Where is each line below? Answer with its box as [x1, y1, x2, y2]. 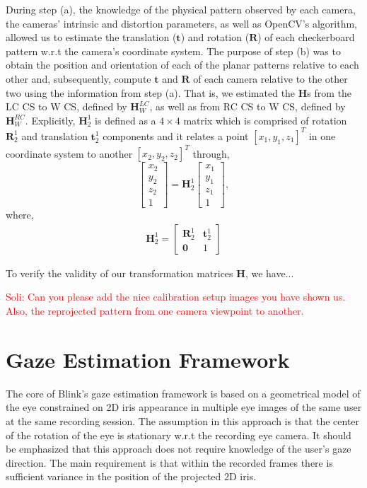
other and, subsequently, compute [6, 71, 151, 86]
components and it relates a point [103, 128, 249, 143]
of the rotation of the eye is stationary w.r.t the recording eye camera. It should [6, 427, 351, 442]
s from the [307, 85, 352, 100]
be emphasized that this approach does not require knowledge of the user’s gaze [6, 441, 351, 456]
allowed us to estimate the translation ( [6, 30, 177, 45]
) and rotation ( [180, 30, 250, 45]
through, [192, 146, 230, 161]
